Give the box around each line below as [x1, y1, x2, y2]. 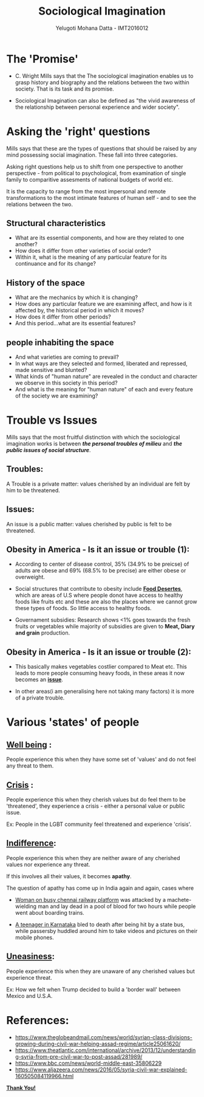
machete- [166, 896, 192, 903]
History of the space [6, 278, 85, 288]
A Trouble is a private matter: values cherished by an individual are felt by [6, 480, 190, 487]
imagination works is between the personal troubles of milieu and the [6, 440, 183, 447]
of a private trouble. [15, 694, 65, 701]
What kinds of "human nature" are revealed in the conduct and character [15, 373, 197, 380]
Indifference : [6, 838, 56, 848]
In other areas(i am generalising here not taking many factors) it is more [15, 688, 194, 695]
